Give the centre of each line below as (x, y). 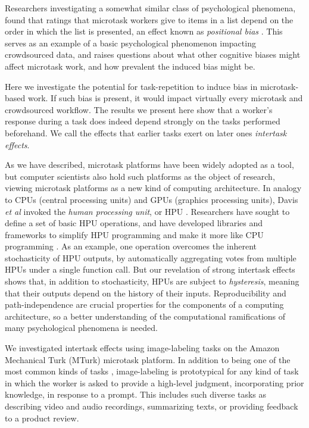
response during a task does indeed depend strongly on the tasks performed (143, 121)
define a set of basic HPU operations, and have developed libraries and (134, 223)
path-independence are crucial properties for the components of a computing (144, 304)
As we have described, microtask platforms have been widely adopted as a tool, (149, 165)
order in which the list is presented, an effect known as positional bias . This (144, 31)
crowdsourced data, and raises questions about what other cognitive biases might (153, 54)
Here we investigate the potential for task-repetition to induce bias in (131, 86)
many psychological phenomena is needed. (81, 328)
